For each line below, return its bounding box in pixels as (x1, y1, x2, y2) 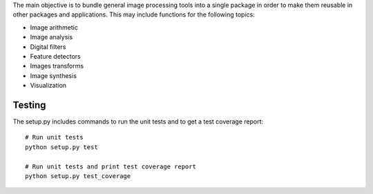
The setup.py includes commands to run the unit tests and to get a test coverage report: (12, 117, 264, 126)
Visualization (30, 81, 67, 90)
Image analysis (30, 33, 73, 41)
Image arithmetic (30, 23, 79, 31)
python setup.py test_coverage (25, 172, 131, 180)
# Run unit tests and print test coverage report (25, 162, 197, 171)
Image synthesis (30, 71, 77, 79)
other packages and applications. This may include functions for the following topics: (12, 10, 255, 19)
